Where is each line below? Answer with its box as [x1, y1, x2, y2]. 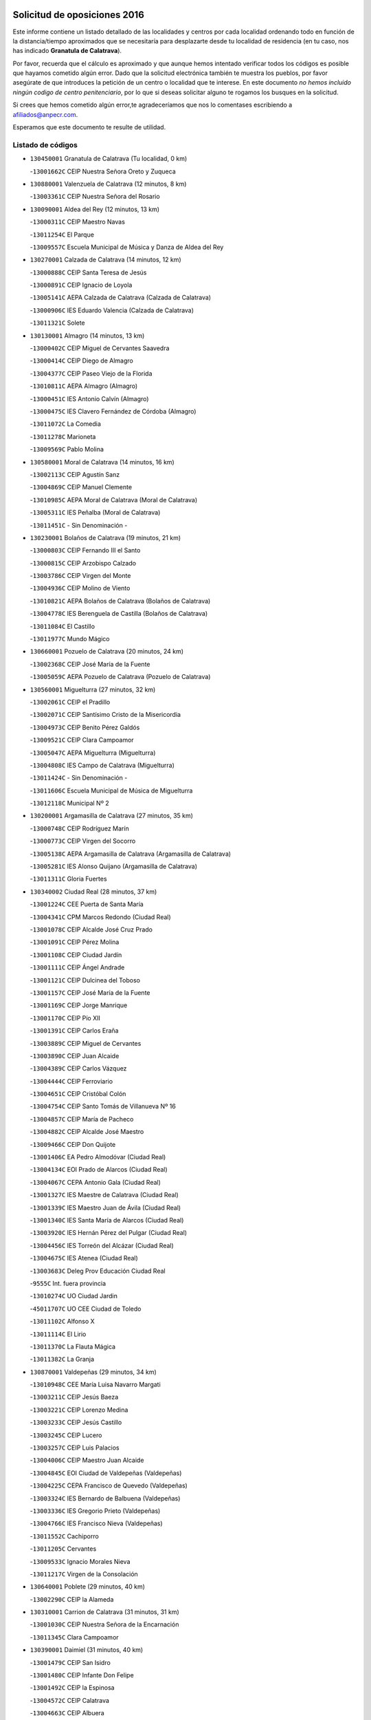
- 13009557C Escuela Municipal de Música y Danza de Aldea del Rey [30, 243, 224, 251]
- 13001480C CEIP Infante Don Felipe [30, 1671, 134, 1679]
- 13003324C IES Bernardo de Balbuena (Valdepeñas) [30, 1494, 181, 1503]
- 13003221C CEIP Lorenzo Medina [30, 1406, 128, 1414]
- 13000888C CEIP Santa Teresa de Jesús [30, 268, 147, 277]
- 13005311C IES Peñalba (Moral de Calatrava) [30, 508, 161, 517]
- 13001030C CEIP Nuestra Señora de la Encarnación [30, 1620, 179, 1628]
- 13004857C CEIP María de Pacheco [30, 1115, 134, 1123]
